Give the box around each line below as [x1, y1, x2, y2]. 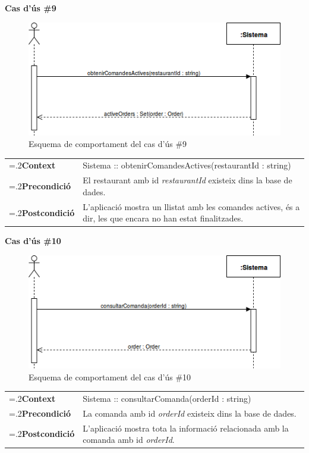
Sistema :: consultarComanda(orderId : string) [83, 392, 251, 404]
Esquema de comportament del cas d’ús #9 [29, 138, 187, 150]
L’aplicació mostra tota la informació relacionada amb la [83, 421, 289, 434]
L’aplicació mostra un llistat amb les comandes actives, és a [83, 200, 300, 213]
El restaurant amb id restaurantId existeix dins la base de [83, 174, 292, 186]
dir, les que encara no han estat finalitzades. [83, 212, 244, 224]
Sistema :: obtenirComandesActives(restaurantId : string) [83, 159, 291, 171]
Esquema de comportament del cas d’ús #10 [29, 370, 191, 383]
